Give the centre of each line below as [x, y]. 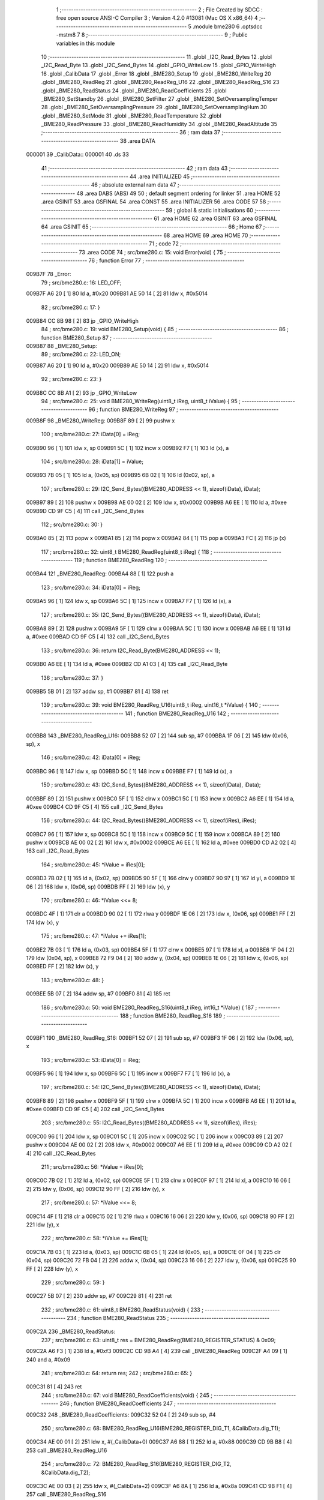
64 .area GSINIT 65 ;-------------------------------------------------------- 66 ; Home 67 [151, 227]
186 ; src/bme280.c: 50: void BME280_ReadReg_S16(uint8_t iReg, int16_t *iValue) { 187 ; [149, 1007]
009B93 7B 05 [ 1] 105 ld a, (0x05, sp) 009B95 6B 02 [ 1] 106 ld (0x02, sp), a [121, 475]
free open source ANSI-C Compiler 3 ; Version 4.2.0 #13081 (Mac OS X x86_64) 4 [157, 18]
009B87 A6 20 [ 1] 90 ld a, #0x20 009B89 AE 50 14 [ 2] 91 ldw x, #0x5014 [118, 365]
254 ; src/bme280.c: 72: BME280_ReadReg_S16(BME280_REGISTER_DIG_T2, [136, 1464]
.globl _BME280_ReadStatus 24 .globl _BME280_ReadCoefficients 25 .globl [134, 91]
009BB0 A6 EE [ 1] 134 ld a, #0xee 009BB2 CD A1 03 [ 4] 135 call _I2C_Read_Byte [127, 664]
